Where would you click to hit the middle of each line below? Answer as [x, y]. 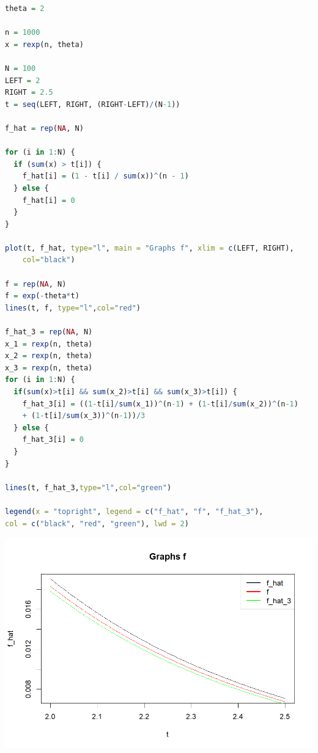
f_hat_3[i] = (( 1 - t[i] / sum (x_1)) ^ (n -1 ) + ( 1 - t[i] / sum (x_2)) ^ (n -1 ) [160, 404]
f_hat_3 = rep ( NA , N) [49, 332]
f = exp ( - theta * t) [42, 296]
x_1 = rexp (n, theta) [49, 344]
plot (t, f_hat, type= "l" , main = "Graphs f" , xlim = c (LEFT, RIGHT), [150, 248]
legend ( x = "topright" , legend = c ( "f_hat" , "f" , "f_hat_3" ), [134, 511]
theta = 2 [25, 9]
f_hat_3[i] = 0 [53, 440]
